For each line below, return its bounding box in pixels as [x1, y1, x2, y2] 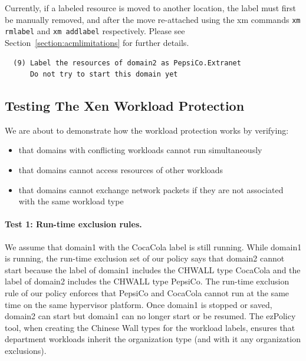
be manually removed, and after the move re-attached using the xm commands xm [5, 13, 301, 25]
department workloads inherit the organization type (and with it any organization [5, 333, 301, 345]
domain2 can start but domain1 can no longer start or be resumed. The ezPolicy [5, 310, 296, 322]
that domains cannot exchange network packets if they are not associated [18, 183, 284, 196]
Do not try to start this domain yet [29, 70, 178, 79]
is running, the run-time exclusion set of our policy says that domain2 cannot [5, 252, 285, 264]
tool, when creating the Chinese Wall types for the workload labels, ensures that [5, 321, 295, 333]
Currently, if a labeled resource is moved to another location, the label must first [5, 2, 297, 14]
